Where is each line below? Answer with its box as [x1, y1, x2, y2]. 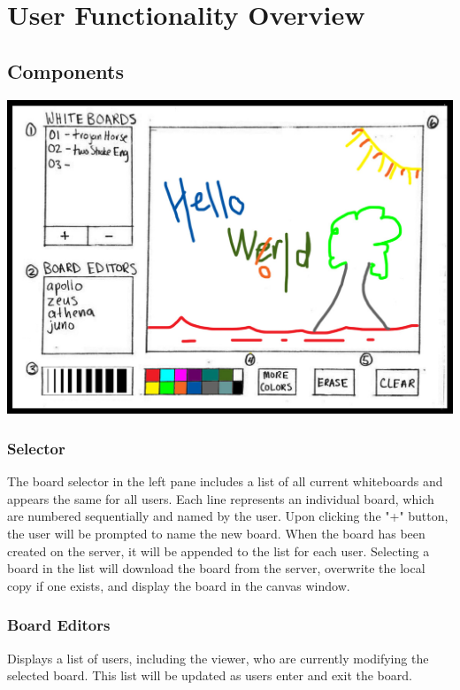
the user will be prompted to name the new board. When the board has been [7, 524, 425, 543]
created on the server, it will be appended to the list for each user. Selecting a [7, 541, 430, 560]
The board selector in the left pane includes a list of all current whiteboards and [7, 472, 443, 491]
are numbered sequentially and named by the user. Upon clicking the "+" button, [7, 507, 448, 525]
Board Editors [7, 614, 111, 636]
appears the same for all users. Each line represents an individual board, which [7, 489, 434, 508]
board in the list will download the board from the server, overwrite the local [7, 559, 425, 578]
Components [7, 57, 124, 84]
